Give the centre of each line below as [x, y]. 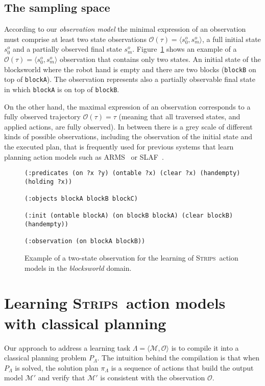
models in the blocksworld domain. [78, 267]
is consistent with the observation [153, 378]
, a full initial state [232, 39]
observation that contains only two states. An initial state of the [160, 59]
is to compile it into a [205, 347]
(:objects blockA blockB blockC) [81, 199]
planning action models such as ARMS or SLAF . [84, 156]
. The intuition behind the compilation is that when [178, 358]
